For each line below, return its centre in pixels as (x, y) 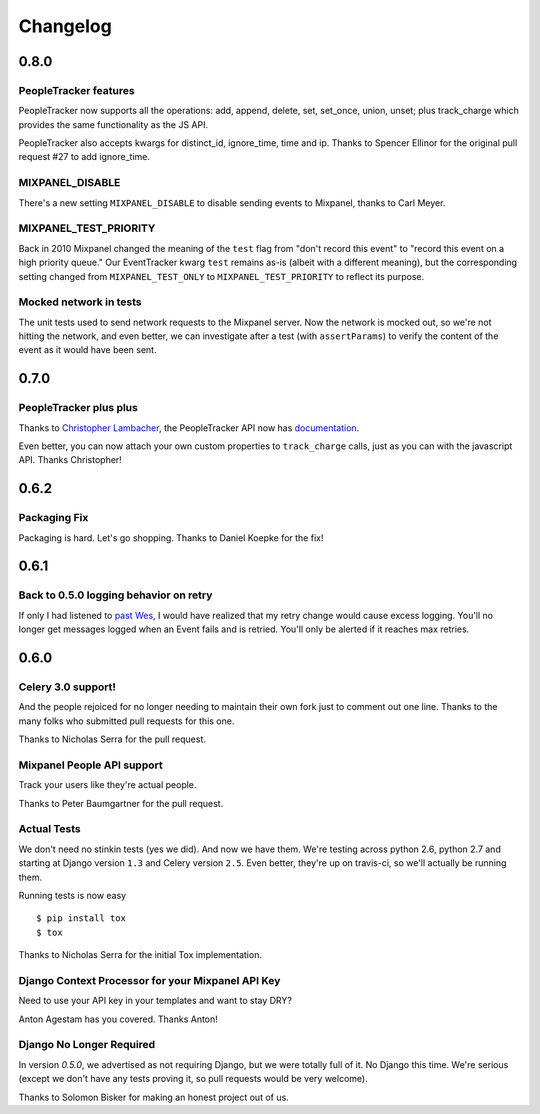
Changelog (65, 26)
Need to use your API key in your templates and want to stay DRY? (155, 1001)
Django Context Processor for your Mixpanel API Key (149, 980)
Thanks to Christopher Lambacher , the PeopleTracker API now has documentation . (189, 427)
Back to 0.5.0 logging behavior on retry (115, 595)
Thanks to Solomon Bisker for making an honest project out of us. (153, 1097)
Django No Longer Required (87, 1045)
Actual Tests (50, 829)
